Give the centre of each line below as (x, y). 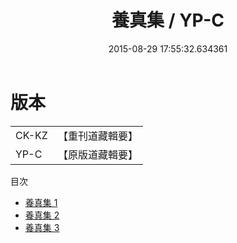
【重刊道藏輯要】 (97, 136)
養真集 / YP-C (168, 20)
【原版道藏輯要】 (97, 154)
